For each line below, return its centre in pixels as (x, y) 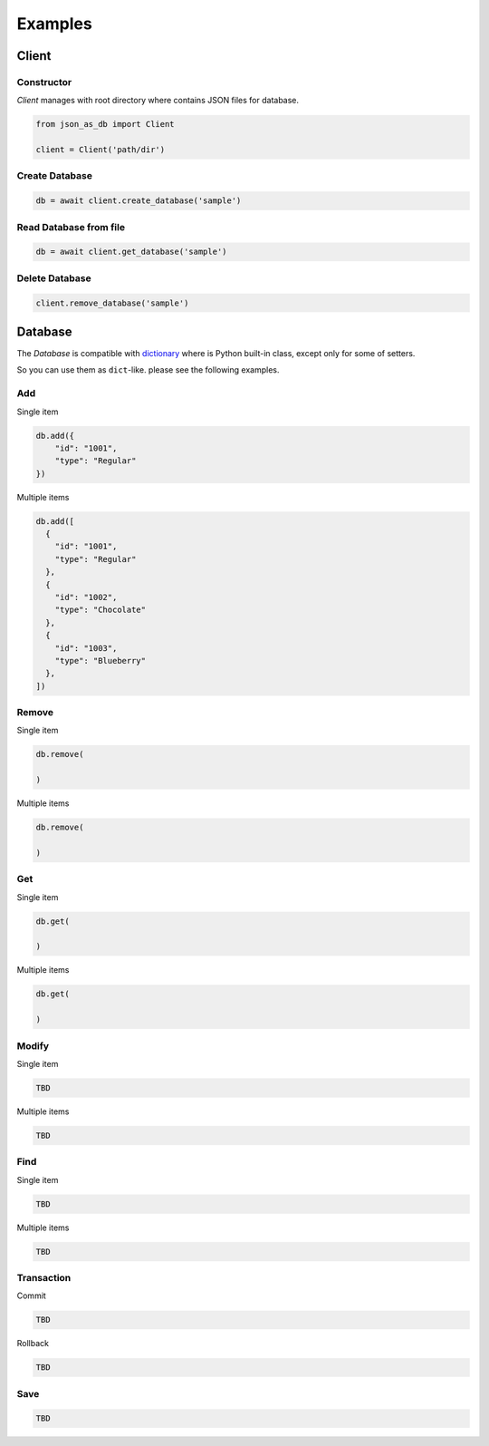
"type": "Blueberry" (101, 660)
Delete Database (54, 278)
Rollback (33, 1344)
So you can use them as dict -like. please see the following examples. (148, 370)
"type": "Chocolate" (101, 610)
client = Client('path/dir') (101, 150)
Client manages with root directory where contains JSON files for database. (158, 101)
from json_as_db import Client (105, 124)
